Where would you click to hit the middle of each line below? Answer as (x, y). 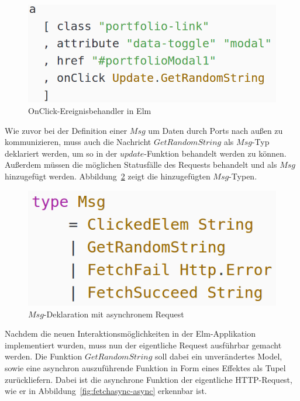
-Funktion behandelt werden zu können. (215, 153)
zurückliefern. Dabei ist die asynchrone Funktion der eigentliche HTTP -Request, (149, 379)
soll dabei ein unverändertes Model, (218, 356)
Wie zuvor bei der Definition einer (66, 130)
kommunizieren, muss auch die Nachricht (78, 142)
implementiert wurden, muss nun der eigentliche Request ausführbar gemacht (143, 345)
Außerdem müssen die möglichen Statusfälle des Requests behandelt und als (141, 165)
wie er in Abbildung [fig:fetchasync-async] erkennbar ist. (106, 391)
